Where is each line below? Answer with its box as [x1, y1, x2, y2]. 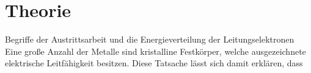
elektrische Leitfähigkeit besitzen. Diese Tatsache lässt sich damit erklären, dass [5, 57, 303, 69]
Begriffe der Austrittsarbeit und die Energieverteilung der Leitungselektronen [5, 33, 295, 46]
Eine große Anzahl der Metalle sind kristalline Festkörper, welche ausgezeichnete [5, 44, 306, 57]
